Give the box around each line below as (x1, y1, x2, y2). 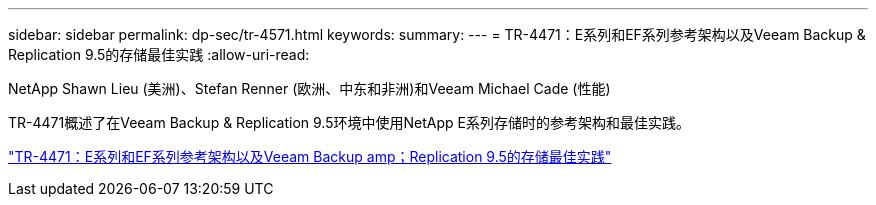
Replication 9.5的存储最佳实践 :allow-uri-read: (8, 46, 310, 63)
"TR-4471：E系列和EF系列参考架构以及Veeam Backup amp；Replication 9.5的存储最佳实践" (8, 148, 612, 165)
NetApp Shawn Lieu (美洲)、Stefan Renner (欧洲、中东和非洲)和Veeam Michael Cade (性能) (8, 80, 611, 97)
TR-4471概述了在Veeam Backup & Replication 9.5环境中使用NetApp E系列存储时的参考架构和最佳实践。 (8, 114, 690, 131)
